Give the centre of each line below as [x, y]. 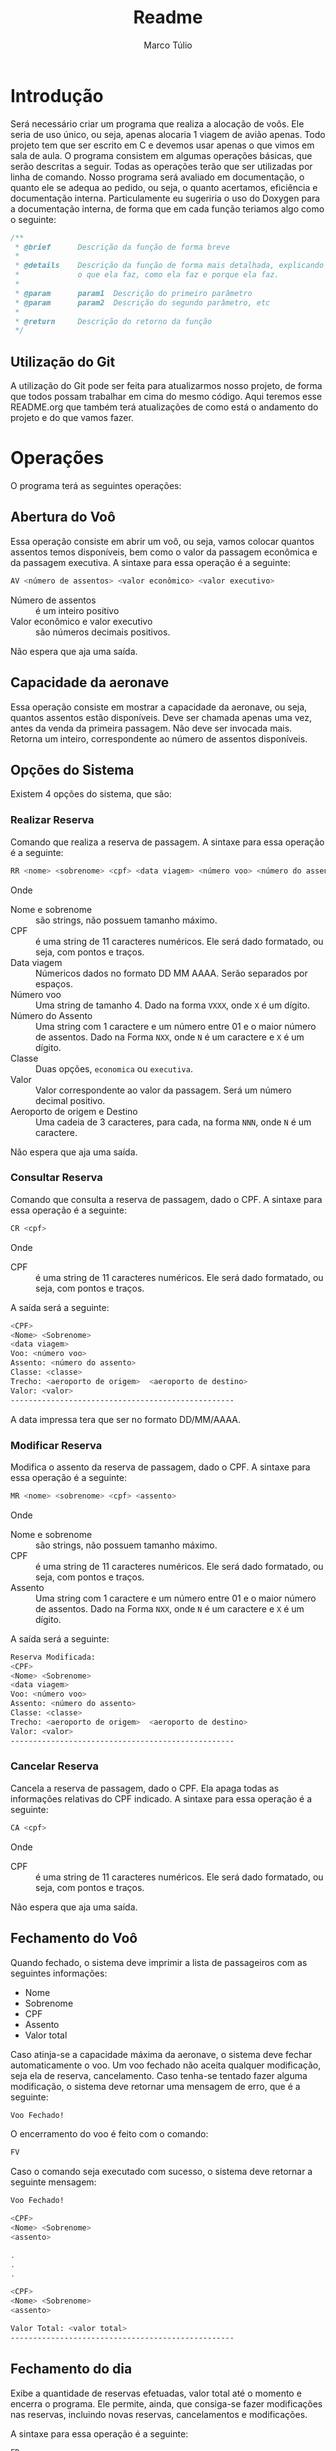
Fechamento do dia [71, 2369]
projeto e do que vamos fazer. [72, 418]
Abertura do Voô [63, 517]
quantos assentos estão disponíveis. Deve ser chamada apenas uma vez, [161, 717]
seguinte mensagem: [53, 2182]
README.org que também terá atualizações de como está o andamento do [164, 407]
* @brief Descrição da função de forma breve [122, 247]
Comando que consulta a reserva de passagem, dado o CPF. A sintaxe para [166, 1199]
